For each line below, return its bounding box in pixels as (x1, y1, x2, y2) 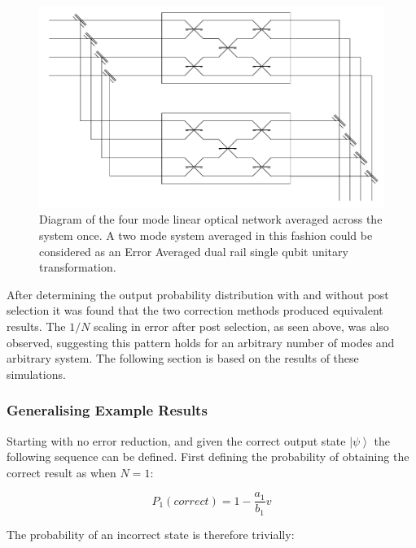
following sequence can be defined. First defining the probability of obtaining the (7, 448, 409, 465)
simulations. (7, 365, 66, 382)
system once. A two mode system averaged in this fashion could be (39, 227, 373, 244)
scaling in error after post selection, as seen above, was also (94, 318, 389, 335)
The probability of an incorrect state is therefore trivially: (7, 525, 295, 542)
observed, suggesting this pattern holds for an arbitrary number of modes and (7, 333, 395, 350)
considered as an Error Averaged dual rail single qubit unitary (39, 242, 348, 259)
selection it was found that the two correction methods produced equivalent (7, 302, 383, 319)
